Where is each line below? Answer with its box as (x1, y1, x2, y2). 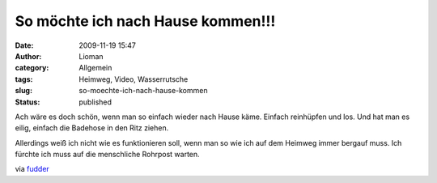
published (78, 97, 112, 107)
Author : (15, 51, 42, 61)
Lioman (78, 51, 104, 61)
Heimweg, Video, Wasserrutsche (78, 74, 189, 84)
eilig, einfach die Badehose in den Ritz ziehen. (15, 123, 169, 133)
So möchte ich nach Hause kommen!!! (15, 12, 276, 30)
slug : (15, 86, 32, 96)
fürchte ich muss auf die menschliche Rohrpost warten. (15, 150, 200, 160)
